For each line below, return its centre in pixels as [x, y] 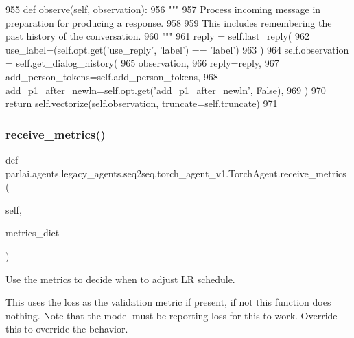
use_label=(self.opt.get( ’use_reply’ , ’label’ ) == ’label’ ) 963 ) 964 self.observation [177, 49]
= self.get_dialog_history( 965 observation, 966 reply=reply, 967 [142, 63]
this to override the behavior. [67, 329]
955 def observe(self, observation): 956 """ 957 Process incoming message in [163, 9]
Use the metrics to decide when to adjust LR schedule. [120, 279]
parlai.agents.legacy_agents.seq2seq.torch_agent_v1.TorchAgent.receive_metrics [176, 173]
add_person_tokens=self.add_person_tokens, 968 [112, 76]
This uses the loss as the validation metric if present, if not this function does [168, 302]
